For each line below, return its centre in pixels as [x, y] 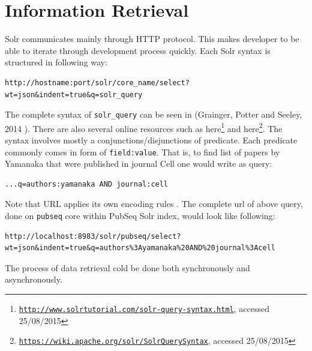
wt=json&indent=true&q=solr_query [74, 94]
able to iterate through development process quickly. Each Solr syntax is [138, 50]
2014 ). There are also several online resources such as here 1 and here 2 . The [144, 127]
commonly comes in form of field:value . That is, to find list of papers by [142, 151]
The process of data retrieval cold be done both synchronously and [127, 267]
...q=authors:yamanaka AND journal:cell [87, 184]
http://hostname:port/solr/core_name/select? [97, 82]
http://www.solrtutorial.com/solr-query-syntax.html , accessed [144, 309]
